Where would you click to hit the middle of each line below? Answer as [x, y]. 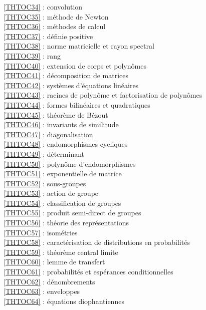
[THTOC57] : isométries [41, 232]
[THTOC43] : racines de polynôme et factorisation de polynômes [103, 95]
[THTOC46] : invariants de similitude [61, 124]
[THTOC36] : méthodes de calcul [55, 26]
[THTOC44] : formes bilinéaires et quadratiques [77, 104]
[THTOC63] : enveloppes [42, 291]
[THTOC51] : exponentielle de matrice [63, 174]
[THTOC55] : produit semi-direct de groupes [72, 213]
